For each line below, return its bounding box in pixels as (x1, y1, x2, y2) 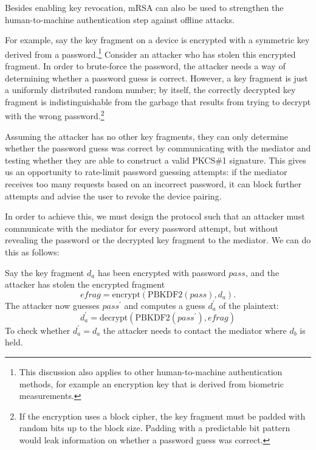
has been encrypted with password (97, 266, 226, 279)
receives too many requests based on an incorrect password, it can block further (5, 178, 301, 190)
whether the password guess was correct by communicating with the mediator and (5, 142, 311, 154)
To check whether (5, 324, 70, 336)
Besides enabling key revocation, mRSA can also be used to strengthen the (5, 1, 284, 13)
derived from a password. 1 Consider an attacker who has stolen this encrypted (5, 46, 296, 60)
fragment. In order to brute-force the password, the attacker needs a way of (5, 60, 286, 72)
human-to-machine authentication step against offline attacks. (5, 13, 235, 26)
